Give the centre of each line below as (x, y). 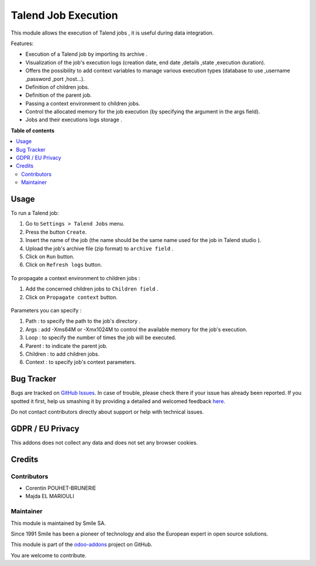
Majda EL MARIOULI (50, 496)
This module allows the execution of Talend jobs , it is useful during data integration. (112, 33)
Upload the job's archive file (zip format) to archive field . (99, 248)
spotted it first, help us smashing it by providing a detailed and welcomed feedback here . (118, 401)
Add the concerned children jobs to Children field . (92, 289)
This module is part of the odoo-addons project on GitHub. (82, 544)
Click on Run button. (50, 257)
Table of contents (33, 130)
